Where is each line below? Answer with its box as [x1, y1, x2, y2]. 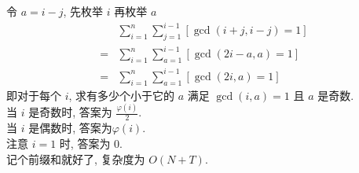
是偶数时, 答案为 [28, 120, 112, 136]
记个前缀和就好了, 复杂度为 [6, 150, 145, 167]
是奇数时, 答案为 [28, 104, 112, 120]
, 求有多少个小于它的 [68, 86, 175, 103]
